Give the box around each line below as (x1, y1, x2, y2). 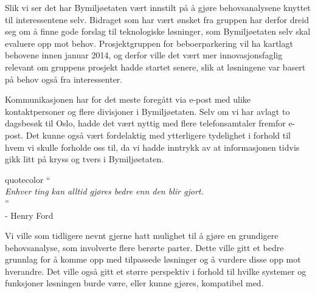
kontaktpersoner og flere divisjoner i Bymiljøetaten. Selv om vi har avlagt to (5, 105, 290, 117)
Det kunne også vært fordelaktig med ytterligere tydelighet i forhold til (26, 128, 291, 141)
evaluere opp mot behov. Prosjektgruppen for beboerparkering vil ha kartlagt (5, 36, 293, 49)
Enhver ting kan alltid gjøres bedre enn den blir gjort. (5, 185, 204, 198)
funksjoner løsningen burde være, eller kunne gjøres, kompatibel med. (5, 277, 264, 289)
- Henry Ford (5, 209, 54, 221)
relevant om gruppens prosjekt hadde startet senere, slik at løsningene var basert (5, 60, 306, 73)
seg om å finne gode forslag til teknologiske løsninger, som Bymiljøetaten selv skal (5, 25, 311, 38)
